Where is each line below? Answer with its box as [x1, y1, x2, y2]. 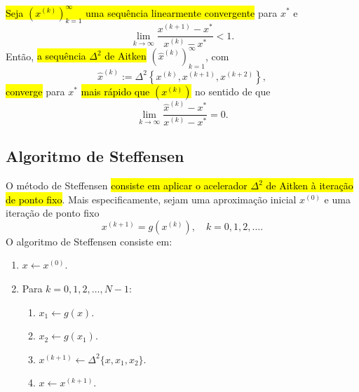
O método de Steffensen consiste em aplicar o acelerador [6, 178, 248, 192]
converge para [6, 83, 65, 98]
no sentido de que [195, 83, 271, 98]
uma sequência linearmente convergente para [86, 5, 278, 20]
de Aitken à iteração [266, 178, 353, 192]
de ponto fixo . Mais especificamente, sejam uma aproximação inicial [6, 191, 297, 206]
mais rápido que [81, 83, 150, 98]
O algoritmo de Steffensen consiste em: [6, 234, 172, 248]
